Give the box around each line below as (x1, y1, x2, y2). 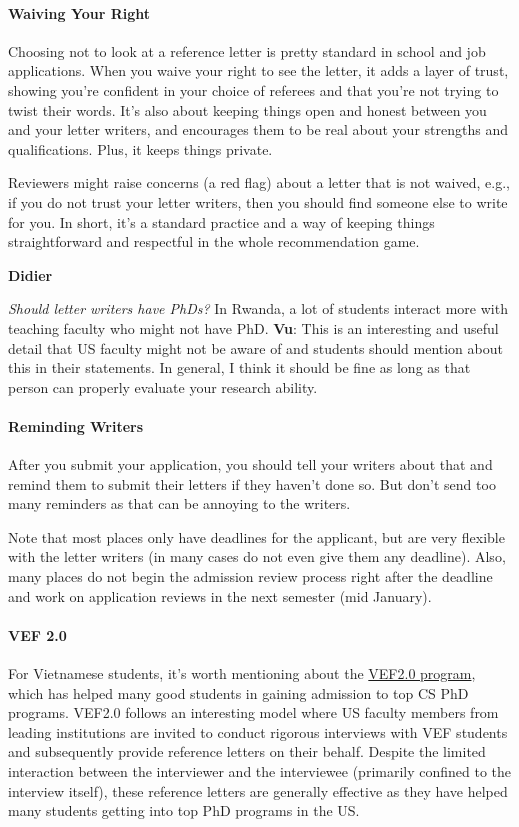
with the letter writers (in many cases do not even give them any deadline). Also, (8, 546, 506, 567)
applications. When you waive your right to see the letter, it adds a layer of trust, (8, 60, 509, 81)
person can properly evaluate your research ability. (8, 376, 318, 397)
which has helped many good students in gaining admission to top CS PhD (8, 682, 469, 703)
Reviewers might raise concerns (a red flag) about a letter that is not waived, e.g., (8, 172, 510, 193)
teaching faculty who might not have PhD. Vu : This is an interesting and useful (8, 317, 499, 338)
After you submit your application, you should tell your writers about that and (8, 454, 493, 475)
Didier (8, 264, 53, 285)
